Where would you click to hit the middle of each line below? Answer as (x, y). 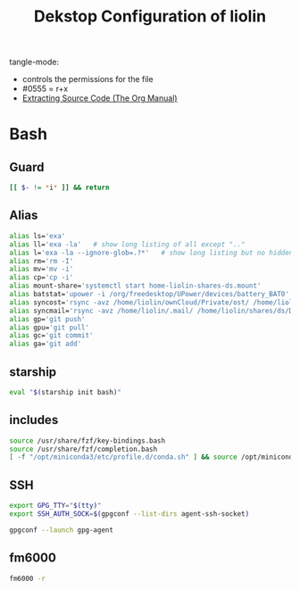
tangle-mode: (34, 62)
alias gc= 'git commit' (51, 336)
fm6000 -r (28, 578)
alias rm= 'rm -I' (42, 261)
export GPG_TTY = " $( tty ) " (55, 506)
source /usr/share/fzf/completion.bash (83, 449)
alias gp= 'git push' (48, 319)
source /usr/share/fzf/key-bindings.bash (87, 440)
